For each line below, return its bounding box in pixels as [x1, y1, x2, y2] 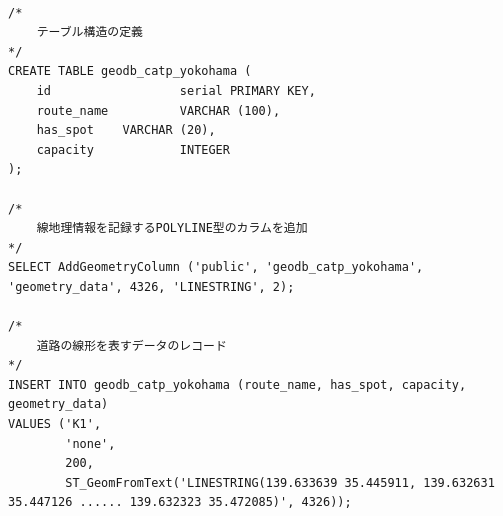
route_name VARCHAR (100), [36, 103, 281, 118]
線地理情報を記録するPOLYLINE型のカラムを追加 [36, 221, 308, 236]
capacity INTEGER [36, 142, 230, 157]
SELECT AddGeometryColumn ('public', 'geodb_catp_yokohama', [8, 260, 424, 275]
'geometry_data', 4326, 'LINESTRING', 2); [8, 279, 295, 294]
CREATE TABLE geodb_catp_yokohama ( [8, 64, 252, 79]
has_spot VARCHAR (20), [36, 123, 216, 138]
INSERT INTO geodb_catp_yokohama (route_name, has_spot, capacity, [8, 377, 467, 392]
